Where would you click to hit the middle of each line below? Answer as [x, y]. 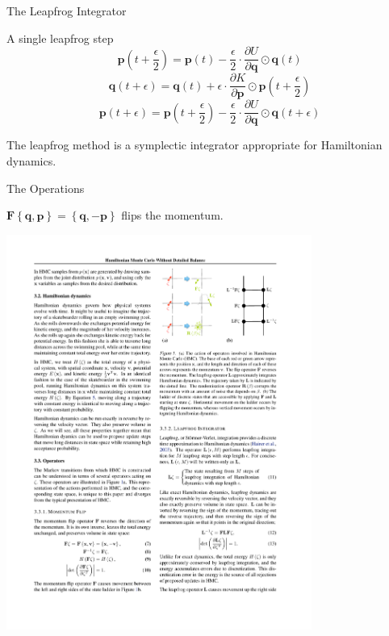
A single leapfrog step [60, 38]
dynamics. [31, 160]
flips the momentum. [172, 215]
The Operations [46, 188]
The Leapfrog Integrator [67, 10]
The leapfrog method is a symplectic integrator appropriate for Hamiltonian [194, 145]
